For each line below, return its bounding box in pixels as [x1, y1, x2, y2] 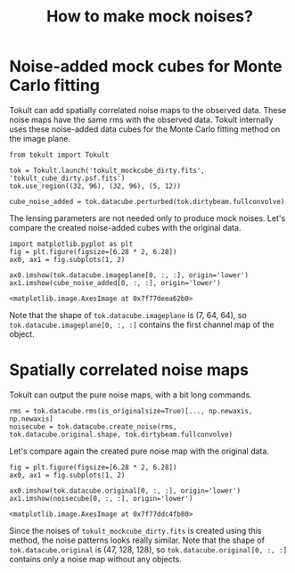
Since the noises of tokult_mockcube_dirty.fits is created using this [9, 525, 262, 536]
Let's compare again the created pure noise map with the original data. [9, 446, 270, 456]
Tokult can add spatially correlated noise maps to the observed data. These [9, 104, 287, 115]
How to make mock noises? [45, 6, 254, 27]
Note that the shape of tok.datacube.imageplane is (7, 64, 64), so [9, 309, 247, 320]
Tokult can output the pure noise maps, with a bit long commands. [9, 389, 252, 400]
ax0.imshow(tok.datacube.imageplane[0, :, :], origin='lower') [9, 270, 250, 280]
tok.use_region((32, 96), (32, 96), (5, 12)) [9, 181, 181, 191]
